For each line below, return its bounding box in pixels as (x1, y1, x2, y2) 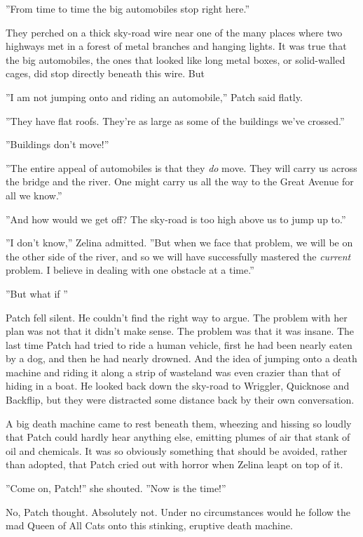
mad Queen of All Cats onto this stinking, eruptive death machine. (6, 518, 293, 533)
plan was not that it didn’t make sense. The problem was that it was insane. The (6, 324, 355, 338)
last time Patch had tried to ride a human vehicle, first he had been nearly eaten (6, 337, 352, 352)
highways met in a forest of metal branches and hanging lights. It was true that (6, 39, 347, 53)
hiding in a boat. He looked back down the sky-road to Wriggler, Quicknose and (6, 378, 350, 393)
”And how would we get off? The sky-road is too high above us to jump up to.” (6, 211, 346, 226)
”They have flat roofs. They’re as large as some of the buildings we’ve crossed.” (6, 113, 345, 128)
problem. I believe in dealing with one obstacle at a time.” (6, 263, 254, 277)
